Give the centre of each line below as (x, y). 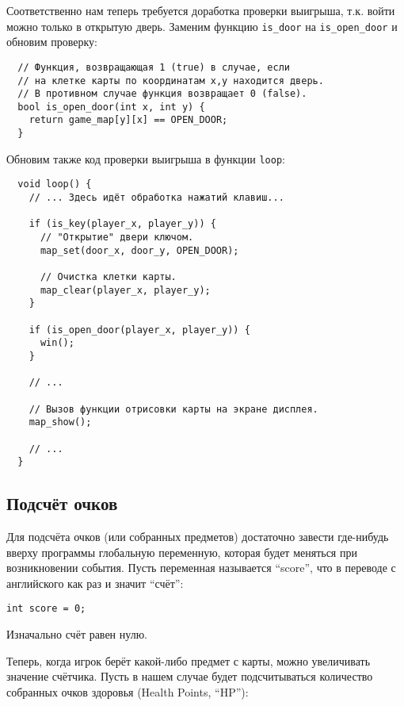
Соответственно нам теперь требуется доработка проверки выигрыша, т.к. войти (201, 10)
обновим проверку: (52, 42)
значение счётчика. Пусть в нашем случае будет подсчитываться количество (190, 676)
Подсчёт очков (62, 503)
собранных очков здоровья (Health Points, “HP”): (128, 691)
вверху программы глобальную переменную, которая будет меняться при (182, 552)
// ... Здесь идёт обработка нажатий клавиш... (156, 198)
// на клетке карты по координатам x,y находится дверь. (171, 81)
